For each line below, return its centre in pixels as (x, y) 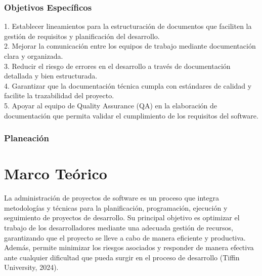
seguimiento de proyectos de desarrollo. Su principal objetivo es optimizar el (122, 218)
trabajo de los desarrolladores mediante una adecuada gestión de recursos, (119, 227)
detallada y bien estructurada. (51, 76)
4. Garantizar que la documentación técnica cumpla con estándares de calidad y (128, 85)
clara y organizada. (34, 56)
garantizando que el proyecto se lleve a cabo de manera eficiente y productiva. (125, 237)
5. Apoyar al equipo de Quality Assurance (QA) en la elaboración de (111, 105)
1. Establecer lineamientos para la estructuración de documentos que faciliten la (128, 26)
